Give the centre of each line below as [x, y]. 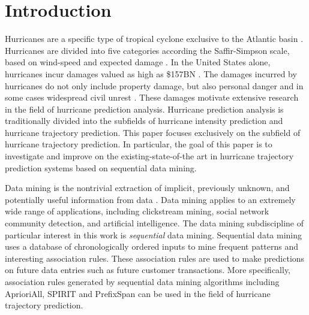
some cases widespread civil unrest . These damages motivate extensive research [152, 97]
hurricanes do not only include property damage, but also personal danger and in [154, 85]
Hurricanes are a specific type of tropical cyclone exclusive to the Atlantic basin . [154, 39]
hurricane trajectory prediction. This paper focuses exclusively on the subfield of [153, 132]
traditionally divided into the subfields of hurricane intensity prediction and [144, 121]
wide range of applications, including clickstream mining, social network [137, 211]
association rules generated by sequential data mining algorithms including [142, 281]
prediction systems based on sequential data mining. [101, 167]
